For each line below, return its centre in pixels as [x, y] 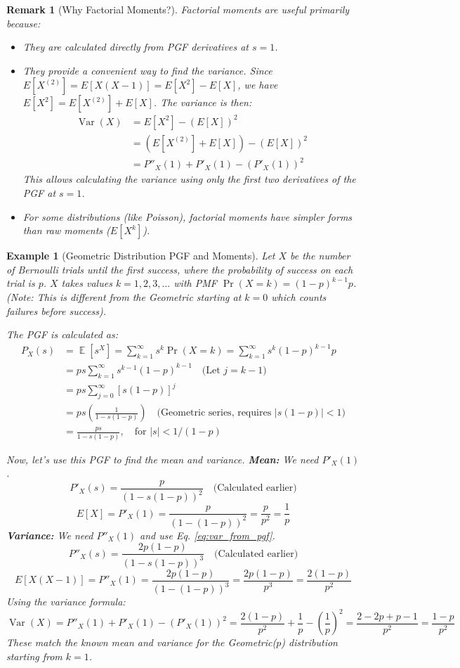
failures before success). [57, 310]
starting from [34, 656]
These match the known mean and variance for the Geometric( [142, 642]
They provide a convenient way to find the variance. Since [147, 70]
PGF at [39, 193]
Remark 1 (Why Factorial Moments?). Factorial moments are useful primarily [178, 9]
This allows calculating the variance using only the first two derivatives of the [189, 179]
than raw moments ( [66, 230]
